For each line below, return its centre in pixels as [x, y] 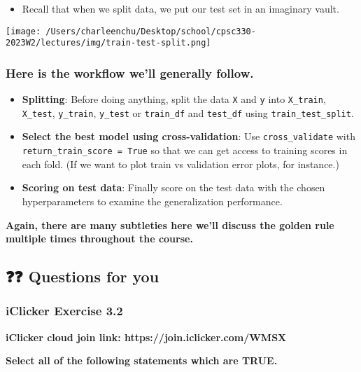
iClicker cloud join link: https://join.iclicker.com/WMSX [146, 337]
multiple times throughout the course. [99, 239]
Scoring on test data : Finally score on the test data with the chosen [174, 187]
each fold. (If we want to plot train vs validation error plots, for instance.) [180, 164]
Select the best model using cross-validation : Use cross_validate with [189, 136]
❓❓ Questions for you [83, 276]
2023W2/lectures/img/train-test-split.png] [108, 43]
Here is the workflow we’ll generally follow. [130, 73]
